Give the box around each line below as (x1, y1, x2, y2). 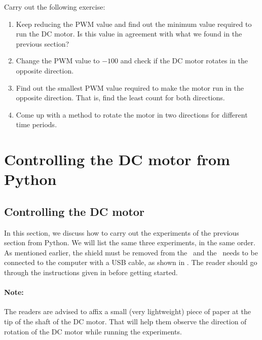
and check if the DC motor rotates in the (120, 55, 248, 66)
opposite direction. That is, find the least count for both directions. (16, 92, 225, 103)
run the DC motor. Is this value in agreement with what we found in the (16, 28, 242, 39)
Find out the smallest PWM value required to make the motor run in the (16, 82, 244, 93)
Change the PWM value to (16, 55, 100, 66)
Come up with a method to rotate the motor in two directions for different (16, 109, 248, 120)
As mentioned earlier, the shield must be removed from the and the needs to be (4, 247, 258, 257)
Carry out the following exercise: (4, 2, 105, 12)
